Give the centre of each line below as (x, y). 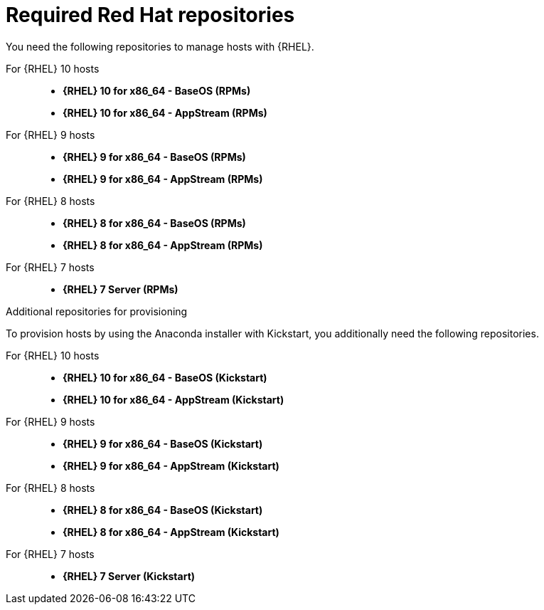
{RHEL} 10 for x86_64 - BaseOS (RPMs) (157, 90)
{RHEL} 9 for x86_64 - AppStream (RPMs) (163, 179)
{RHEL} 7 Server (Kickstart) (129, 576)
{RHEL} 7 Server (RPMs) (121, 289)
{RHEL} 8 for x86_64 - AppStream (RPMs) (163, 245)
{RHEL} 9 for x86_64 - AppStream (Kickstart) (171, 466)
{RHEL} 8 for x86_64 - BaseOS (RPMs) (154, 223)
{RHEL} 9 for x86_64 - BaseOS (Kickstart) (163, 443)
